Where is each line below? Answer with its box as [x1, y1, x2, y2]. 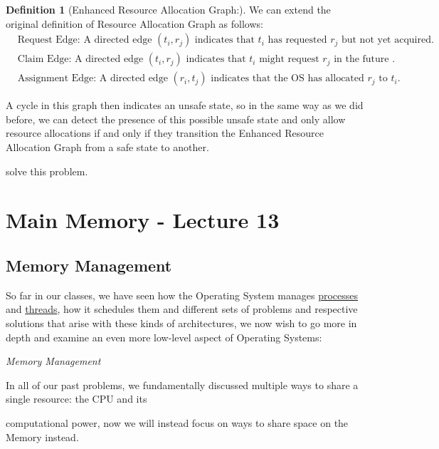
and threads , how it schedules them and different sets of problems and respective [6, 301, 358, 316]
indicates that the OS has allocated [211, 73, 364, 84]
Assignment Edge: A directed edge [17, 73, 168, 84]
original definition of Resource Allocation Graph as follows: [6, 16, 263, 31]
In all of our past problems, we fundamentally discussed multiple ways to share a [6, 377, 359, 392]
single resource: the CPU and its [6, 391, 147, 406]
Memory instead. [6, 429, 79, 444]
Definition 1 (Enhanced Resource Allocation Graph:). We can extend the [6, 2, 331, 16]
